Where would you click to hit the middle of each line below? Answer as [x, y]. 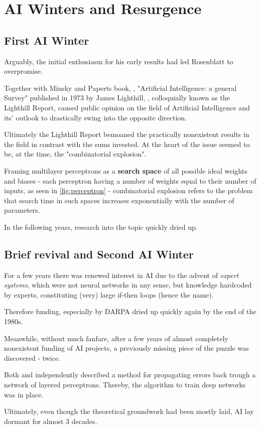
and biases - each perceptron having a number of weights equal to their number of [130, 180]
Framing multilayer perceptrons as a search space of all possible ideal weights [126, 170]
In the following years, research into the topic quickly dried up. [101, 227]
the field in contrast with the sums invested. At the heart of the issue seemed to [127, 144]
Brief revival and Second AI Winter [99, 254]
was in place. [24, 394]
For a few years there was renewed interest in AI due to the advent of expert [121, 275]
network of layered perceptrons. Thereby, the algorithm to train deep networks [125, 385]
